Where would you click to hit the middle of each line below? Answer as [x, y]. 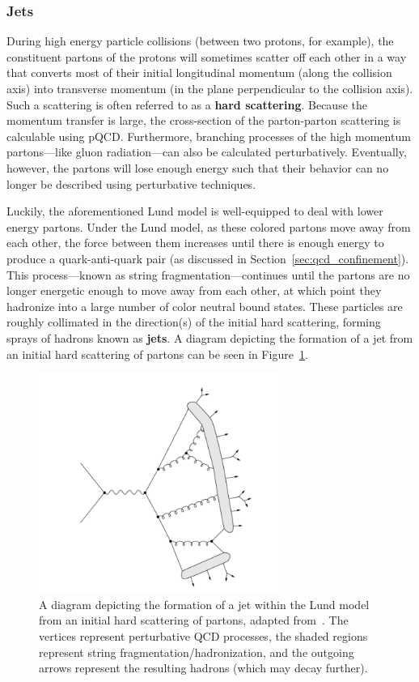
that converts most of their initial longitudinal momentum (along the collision [199, 72]
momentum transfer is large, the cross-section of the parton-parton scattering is [204, 120]
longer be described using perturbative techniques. [131, 183]
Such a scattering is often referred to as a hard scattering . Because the [187, 104]
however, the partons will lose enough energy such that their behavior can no [198, 167]
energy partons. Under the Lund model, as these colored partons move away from [209, 226]
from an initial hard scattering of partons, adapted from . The [194, 620]
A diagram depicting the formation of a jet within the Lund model [204, 604]
